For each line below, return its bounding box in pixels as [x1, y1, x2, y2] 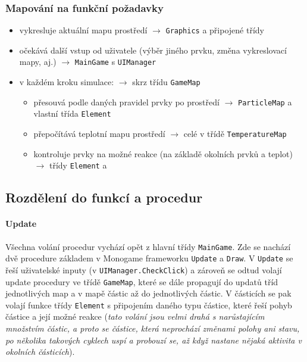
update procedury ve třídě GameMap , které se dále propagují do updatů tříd [5, 275, 278, 288]
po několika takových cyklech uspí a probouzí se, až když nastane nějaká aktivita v [5, 333, 302, 346]
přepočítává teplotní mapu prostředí [33, 127, 165, 140]
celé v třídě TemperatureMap [183, 127, 287, 140]
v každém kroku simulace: [19, 76, 114, 88]
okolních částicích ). [5, 345, 75, 358]
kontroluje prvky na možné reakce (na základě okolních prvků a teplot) [33, 147, 293, 160]
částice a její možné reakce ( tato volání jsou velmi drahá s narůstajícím [5, 310, 265, 323]
